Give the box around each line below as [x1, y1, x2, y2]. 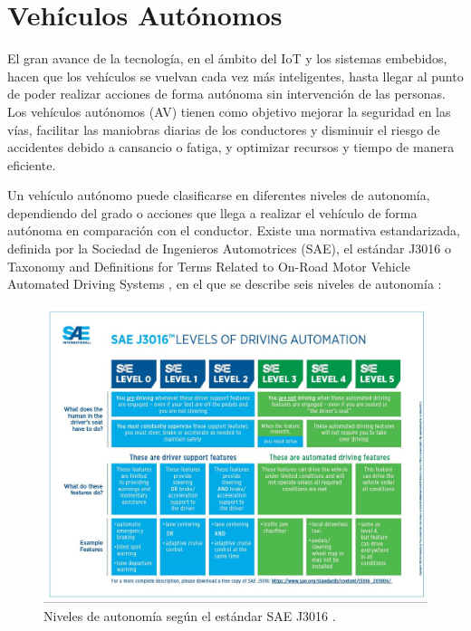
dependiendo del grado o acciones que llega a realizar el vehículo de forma [7, 203, 418, 222]
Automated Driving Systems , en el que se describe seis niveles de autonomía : [7, 274, 442, 293]
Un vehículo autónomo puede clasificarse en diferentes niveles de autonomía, [7, 186, 430, 205]
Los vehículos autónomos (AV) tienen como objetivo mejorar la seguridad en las [7, 101, 451, 120]
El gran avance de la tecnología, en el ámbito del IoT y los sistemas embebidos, [7, 49, 447, 68]
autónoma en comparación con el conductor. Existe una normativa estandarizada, [7, 221, 460, 240]
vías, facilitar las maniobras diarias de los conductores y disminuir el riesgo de [7, 120, 440, 139]
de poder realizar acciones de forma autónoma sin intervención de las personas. [7, 84, 446, 103]
